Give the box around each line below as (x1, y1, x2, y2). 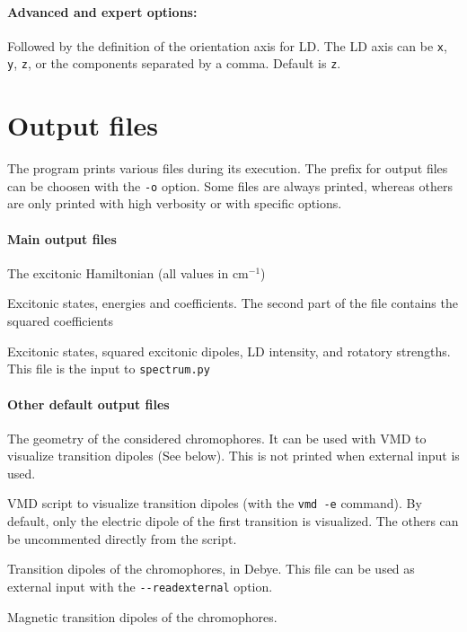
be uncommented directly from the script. (7, 529, 237, 548)
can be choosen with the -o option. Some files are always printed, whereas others (7, 176, 453, 195)
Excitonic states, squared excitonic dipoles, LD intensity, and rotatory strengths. (7, 341, 451, 360)
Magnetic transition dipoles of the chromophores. (7, 607, 278, 626)
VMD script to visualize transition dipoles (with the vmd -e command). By (7, 494, 422, 513)
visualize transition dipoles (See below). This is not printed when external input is (7, 446, 460, 465)
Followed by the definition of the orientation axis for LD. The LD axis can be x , (7, 36, 447, 55)
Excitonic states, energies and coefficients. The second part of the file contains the (7, 294, 458, 312)
